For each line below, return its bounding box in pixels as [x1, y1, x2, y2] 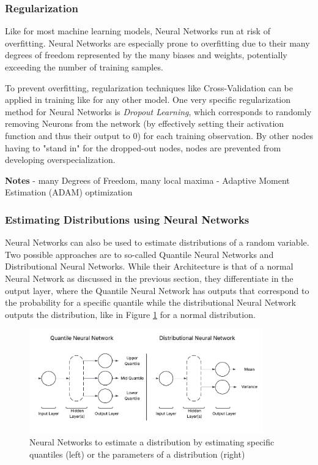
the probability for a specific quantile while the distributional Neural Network [5, 296, 297, 309]
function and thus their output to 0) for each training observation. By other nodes [5, 129, 313, 142]
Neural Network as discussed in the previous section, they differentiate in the [5, 271, 294, 284]
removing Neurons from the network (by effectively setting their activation [5, 117, 284, 130]
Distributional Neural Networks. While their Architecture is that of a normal [5, 260, 294, 273]
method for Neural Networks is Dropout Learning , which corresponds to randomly [5, 105, 312, 118]
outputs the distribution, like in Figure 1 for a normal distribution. [5, 308, 256, 320]
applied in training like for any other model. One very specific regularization [5, 93, 291, 106]
